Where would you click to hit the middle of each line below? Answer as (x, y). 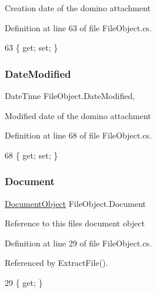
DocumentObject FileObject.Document (75, 203)
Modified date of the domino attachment (78, 115)
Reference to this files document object (75, 223)
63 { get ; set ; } (31, 47)
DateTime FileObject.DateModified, (70, 96)
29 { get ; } (24, 282)
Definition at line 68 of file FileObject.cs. (78, 135)
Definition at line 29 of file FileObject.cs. (78, 243)
